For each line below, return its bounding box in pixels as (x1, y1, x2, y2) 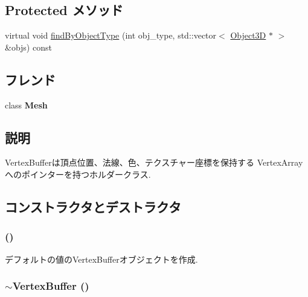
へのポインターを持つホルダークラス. (5, 167, 151, 180)
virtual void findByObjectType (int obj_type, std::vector (5, 29, 217, 42)
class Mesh (5, 98, 48, 111)
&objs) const (5, 40, 52, 53)
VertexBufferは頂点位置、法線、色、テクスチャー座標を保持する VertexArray (5, 156, 303, 169)
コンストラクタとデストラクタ (5, 197, 181, 216)
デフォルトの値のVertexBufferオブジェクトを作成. (5, 252, 198, 265)
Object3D (230, 29, 266, 42)
